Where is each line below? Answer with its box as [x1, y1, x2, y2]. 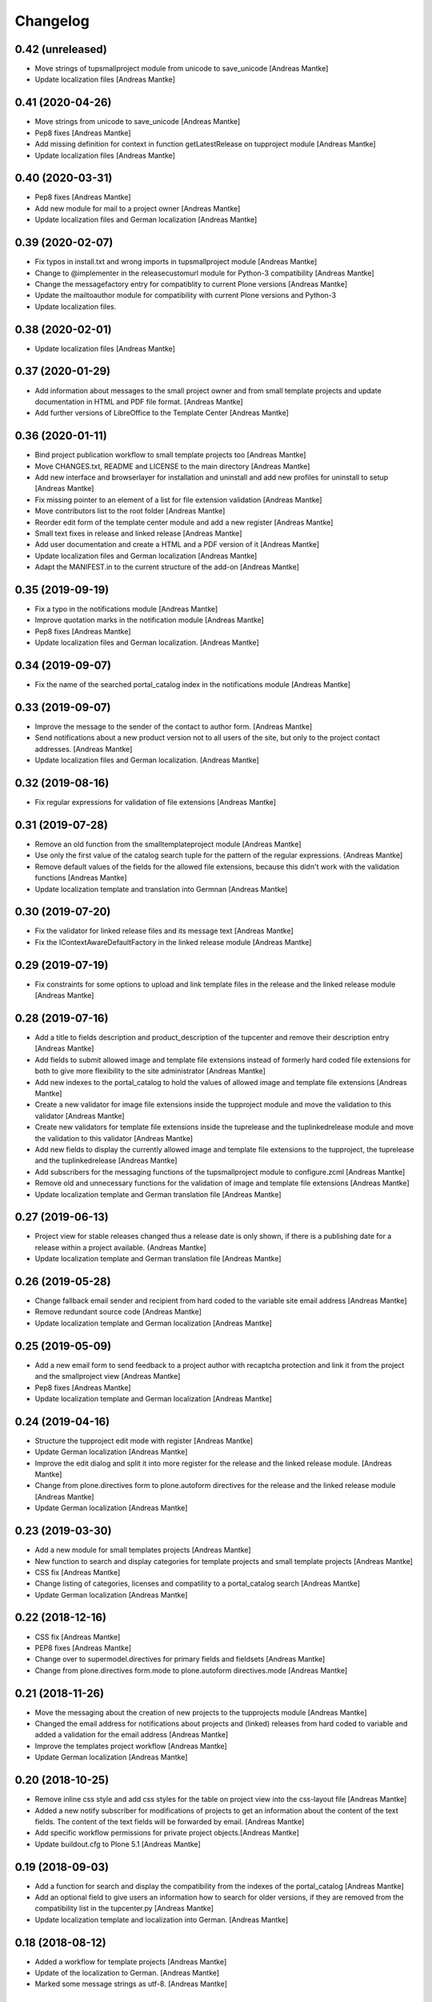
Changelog [14, 12, 90, 30]
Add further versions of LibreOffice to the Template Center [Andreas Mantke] [34, 408, 290, 418]
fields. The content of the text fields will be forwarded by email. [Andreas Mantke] [34, 1816, 305, 1826]
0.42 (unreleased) [14, 42, 107, 56]
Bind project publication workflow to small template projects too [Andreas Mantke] [34, 450, 306, 460]
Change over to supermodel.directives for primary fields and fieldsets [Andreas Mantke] [34, 1654, 326, 1664]
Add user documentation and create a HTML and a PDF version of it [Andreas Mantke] [34, 540, 320, 549]
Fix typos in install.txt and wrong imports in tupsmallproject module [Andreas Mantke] [34, 257, 318, 267]
